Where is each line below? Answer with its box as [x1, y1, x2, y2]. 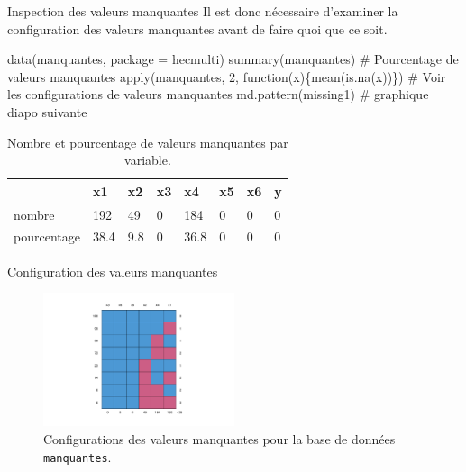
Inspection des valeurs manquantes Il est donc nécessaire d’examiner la [7, 2, 398, 20]
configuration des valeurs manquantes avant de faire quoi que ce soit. [7, 19, 388, 38]
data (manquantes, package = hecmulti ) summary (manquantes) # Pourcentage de [7, 50, 459, 68]
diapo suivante [7, 102, 87, 121]
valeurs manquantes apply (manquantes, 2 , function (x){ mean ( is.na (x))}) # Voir [7, 67, 446, 86]
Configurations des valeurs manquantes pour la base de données [43, 429, 396, 448]
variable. [124, 150, 171, 169]
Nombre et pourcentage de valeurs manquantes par [7, 132, 288, 151]
